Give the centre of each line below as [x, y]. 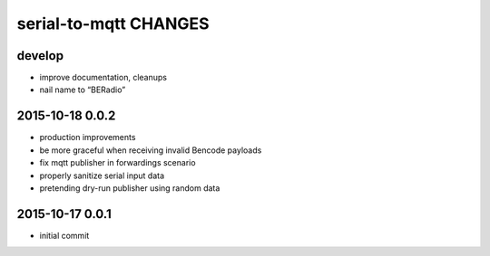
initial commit [64, 235]
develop [40, 56]
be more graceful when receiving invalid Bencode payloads [151, 150]
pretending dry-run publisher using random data [130, 188]
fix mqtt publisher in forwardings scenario [118, 163]
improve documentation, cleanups [103, 78]
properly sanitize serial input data [102, 175]
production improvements [88, 137]
